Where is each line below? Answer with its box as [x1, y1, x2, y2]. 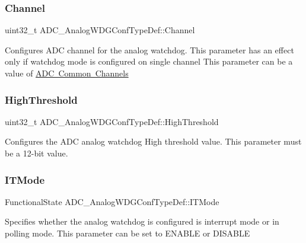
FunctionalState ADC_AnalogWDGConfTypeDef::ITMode [5, 195, 219, 207]
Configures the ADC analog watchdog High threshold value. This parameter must [5, 135, 302, 148]
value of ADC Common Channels [5, 67, 129, 79]
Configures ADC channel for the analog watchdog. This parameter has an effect [5, 43, 294, 56]
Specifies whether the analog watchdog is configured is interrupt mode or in [5, 215, 279, 228]
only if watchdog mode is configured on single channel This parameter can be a [5, 55, 293, 68]
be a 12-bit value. [5, 147, 68, 159]
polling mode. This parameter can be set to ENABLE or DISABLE [5, 227, 250, 239]
